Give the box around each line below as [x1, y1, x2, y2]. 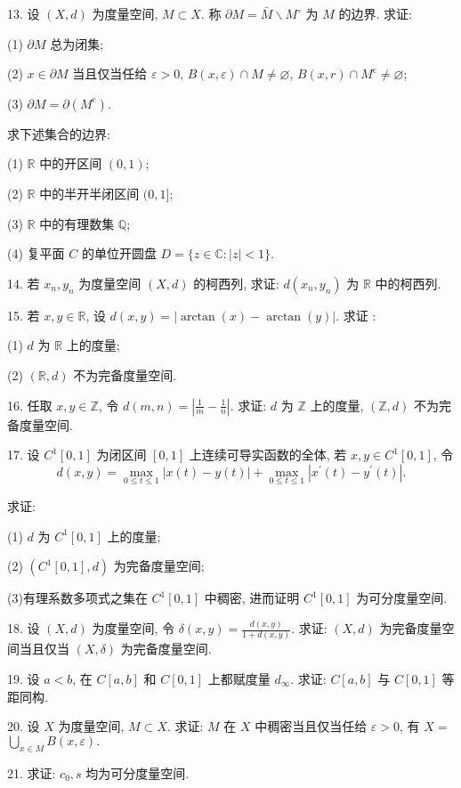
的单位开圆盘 [81, 244, 157, 263]
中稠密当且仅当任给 [255, 717, 368, 735]
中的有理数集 [39, 214, 115, 232]
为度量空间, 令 [92, 619, 175, 638]
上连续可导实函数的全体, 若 [189, 445, 347, 464]
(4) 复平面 [7, 244, 65, 263]
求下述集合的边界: [7, 124, 110, 142]
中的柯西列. [375, 273, 441, 292]
